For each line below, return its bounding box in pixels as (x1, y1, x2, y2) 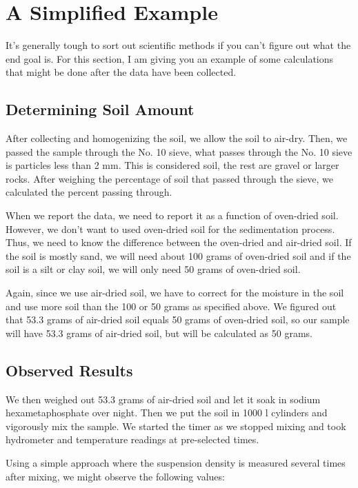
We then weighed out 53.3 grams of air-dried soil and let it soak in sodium (6, 392, 321, 406)
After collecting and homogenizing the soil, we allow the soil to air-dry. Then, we (6, 131, 348, 145)
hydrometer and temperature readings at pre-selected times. (6, 432, 259, 447)
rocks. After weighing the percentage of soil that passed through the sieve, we (6, 171, 333, 185)
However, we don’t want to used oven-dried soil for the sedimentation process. (6, 221, 335, 236)
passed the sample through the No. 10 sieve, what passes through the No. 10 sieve (6, 144, 352, 159)
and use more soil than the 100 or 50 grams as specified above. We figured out (6, 298, 337, 313)
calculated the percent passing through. (6, 185, 172, 199)
